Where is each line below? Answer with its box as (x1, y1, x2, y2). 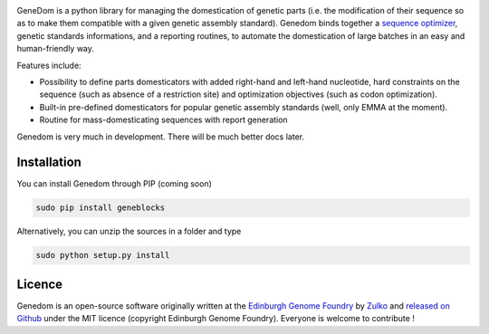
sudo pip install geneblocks (35, 203, 166, 213)
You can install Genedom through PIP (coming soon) (16, 178, 213, 189)
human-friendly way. (16, 43, 95, 54)
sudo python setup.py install (35, 250, 170, 261)
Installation (16, 155, 81, 170)
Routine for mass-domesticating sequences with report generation (39, 114, 289, 126)
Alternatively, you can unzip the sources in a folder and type (16, 226, 242, 237)
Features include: (16, 60, 81, 71)
